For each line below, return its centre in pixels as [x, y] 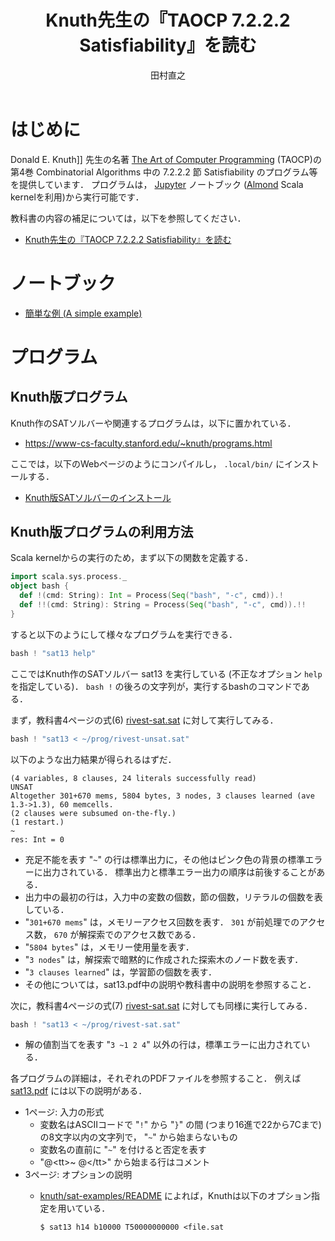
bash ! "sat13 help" [53, 653]
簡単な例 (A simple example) [83, 313]
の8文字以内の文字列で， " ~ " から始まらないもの [138, 1137]
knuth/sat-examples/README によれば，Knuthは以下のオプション [175, 1196]
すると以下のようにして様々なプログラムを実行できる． [124, 634]
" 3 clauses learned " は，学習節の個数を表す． [120, 972]
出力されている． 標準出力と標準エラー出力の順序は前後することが [179, 872]
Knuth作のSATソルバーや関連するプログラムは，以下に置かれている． [153, 423]
